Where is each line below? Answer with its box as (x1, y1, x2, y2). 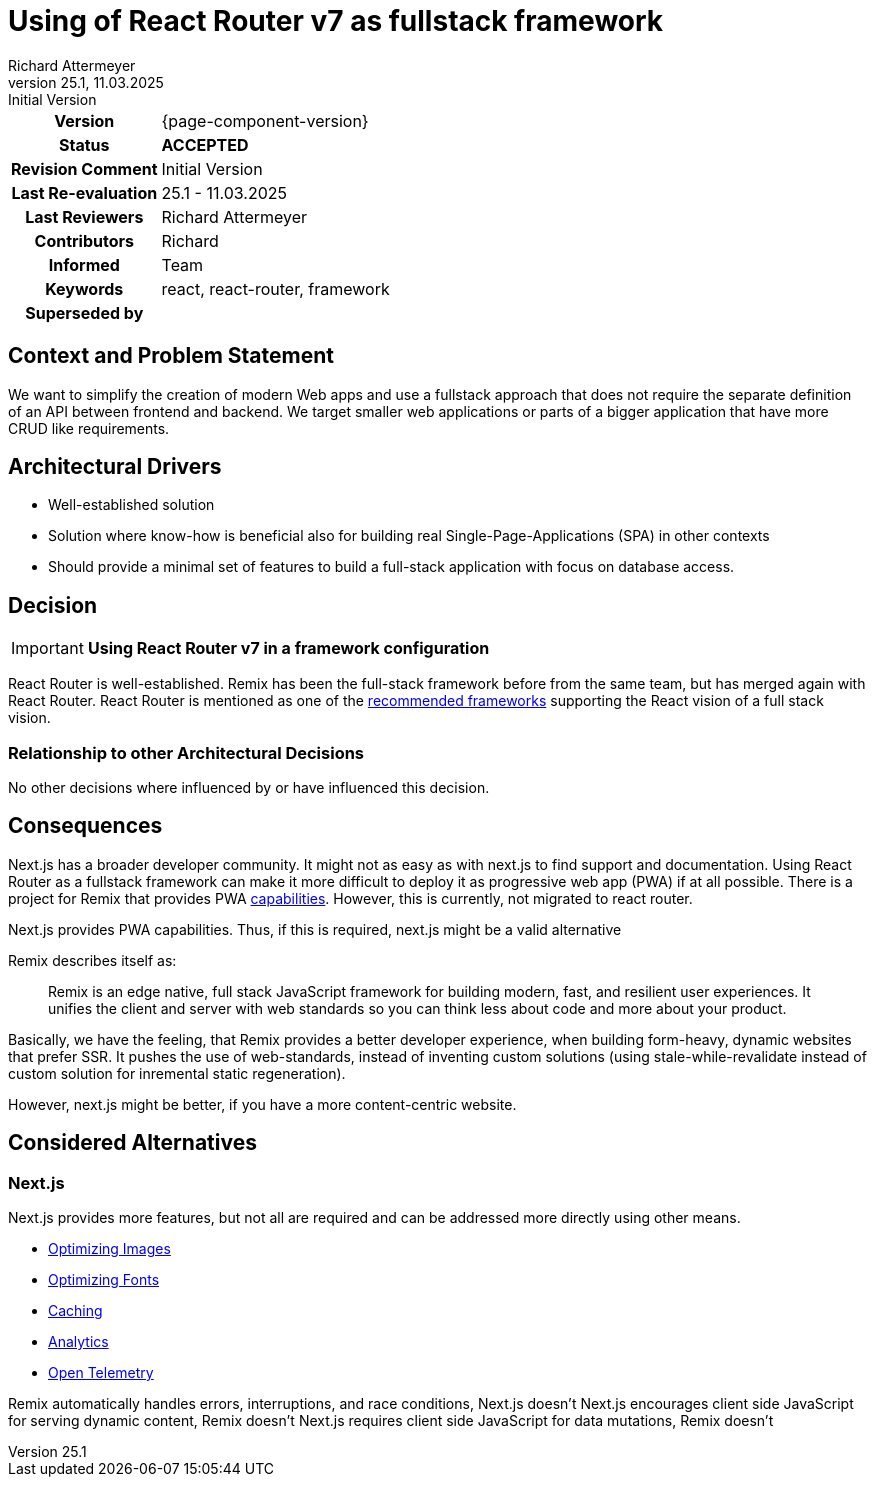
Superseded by (25, 302, 144, 323)
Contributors (34, 230, 134, 251)
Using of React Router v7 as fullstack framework (8, 4, 664, 38)
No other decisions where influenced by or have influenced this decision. (8, 779, 490, 797)
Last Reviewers (25, 206, 144, 227)
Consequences (8, 813, 163, 839)
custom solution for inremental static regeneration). (8, 1064, 346, 1082)
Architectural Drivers (8, 454, 222, 480)
